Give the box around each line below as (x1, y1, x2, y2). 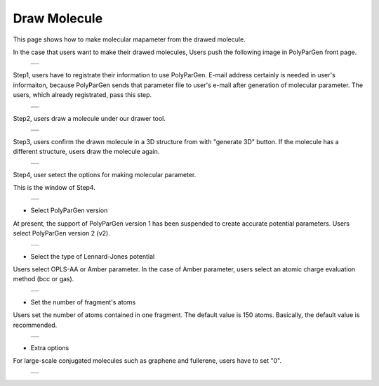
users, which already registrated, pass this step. (13, 91, 152, 99)
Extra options (30, 343, 69, 352)
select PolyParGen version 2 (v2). (13, 229, 110, 238)
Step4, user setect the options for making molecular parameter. (13, 170, 197, 179)
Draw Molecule (13, 11, 103, 26)
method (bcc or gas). (13, 275, 74, 283)
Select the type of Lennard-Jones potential (30, 252, 155, 260)
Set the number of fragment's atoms (30, 297, 136, 306)
